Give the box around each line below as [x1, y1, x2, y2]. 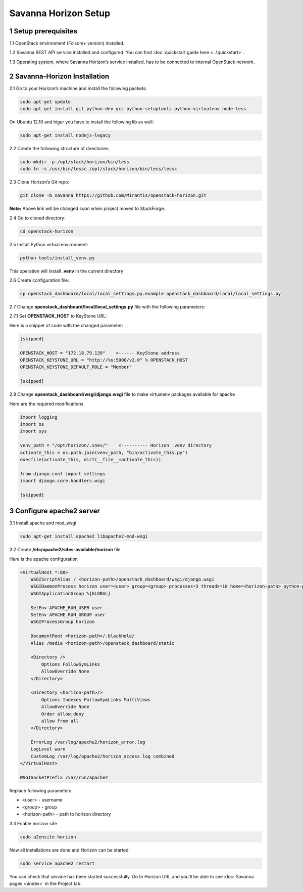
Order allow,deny [41, 711, 84, 717]
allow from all [41, 718, 79, 724]
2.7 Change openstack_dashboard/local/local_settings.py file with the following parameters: [9, 304, 206, 310]
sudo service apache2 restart [20, 860, 95, 866]
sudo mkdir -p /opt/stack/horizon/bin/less [20, 159, 130, 165]
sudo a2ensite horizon [20, 834, 76, 839]
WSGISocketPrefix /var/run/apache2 [20, 775, 108, 781]
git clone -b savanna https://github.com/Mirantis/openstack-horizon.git [20, 193, 207, 198]
